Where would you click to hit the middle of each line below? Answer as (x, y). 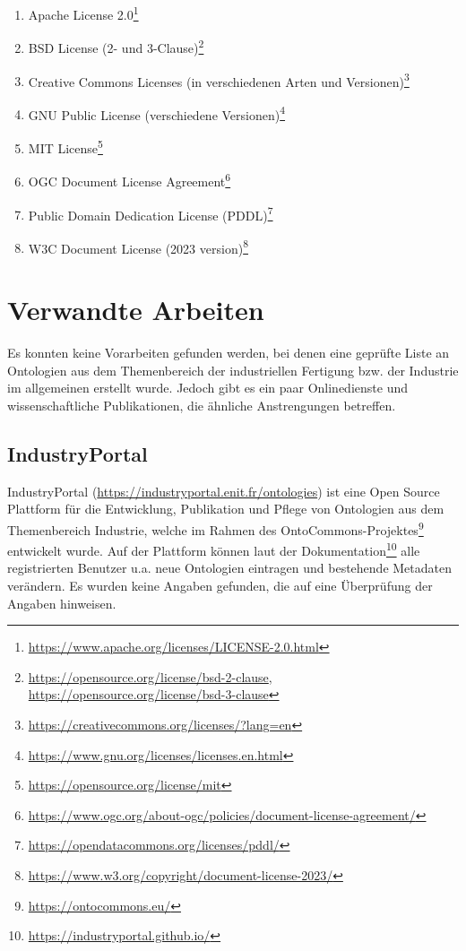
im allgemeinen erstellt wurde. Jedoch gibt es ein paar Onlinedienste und (207, 388)
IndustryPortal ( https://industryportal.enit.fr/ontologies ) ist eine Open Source (224, 491)
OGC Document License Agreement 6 (129, 180)
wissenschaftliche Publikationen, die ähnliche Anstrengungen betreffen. (202, 405)
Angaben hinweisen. (62, 603)
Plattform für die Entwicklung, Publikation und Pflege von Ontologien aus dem (226, 509)
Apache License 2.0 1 (83, 13)
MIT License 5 (65, 147)
